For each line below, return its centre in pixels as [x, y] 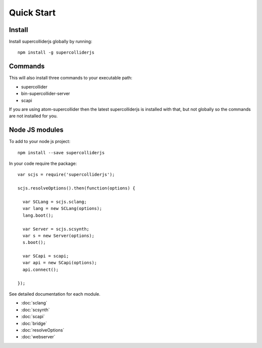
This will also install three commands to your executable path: [71, 78]
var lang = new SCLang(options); [62, 209]
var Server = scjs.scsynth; [56, 229]
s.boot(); [34, 243]
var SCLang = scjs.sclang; [55, 202]
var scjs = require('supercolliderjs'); [66, 175]
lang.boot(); [38, 215]
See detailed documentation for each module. [55, 294]
